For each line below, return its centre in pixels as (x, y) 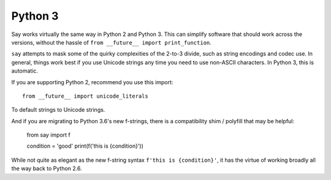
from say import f (48, 135)
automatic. (25, 71)
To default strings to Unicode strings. (58, 110)
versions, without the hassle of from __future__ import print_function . (111, 42)
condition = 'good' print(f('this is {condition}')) (85, 146)
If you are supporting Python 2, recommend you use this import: (92, 82)
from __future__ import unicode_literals (85, 96)
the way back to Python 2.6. (47, 168)
